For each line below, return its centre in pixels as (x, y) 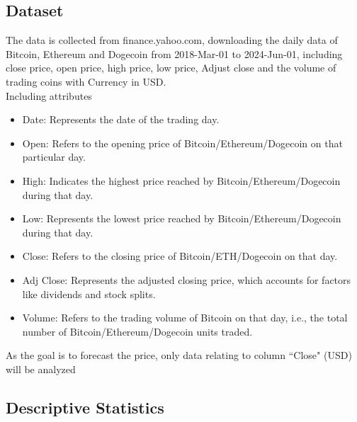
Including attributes (49, 95)
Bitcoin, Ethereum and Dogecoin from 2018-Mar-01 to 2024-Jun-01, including (174, 53)
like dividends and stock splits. (89, 293)
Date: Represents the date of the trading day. (121, 119)
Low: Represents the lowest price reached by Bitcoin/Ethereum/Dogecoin (182, 218)
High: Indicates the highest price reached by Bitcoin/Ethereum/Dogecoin (181, 180)
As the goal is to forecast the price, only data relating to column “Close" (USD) (179, 355)
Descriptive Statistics (85, 407)
